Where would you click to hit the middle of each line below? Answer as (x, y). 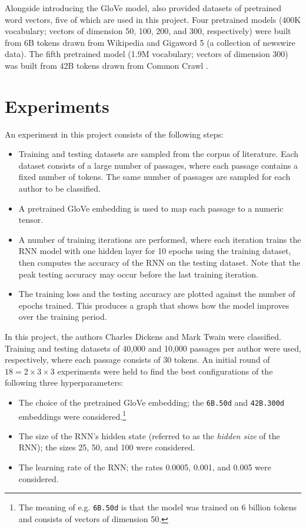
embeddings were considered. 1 (72, 415)
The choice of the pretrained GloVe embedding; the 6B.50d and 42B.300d (151, 402)
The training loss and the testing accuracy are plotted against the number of (157, 294)
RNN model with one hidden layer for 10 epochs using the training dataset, (155, 251)
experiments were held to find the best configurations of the (165, 371)
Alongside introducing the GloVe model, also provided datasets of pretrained (143, 8)
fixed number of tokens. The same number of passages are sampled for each (154, 177)
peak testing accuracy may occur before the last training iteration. (138, 274)
